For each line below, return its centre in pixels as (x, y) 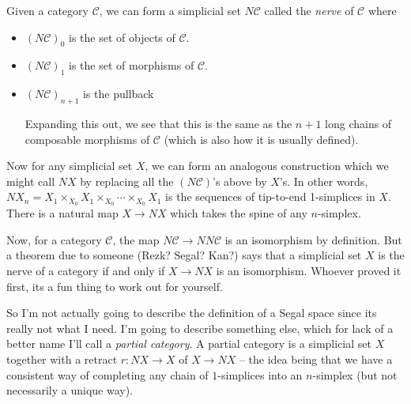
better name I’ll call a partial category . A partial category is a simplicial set (189, 344)
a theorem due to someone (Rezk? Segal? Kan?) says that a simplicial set (184, 255)
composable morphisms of (87, 139)
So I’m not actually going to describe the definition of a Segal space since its (192, 313)
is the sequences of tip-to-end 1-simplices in (270, 196)
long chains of (358, 123)
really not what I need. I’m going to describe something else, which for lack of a (200, 328)
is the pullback (118, 94)
